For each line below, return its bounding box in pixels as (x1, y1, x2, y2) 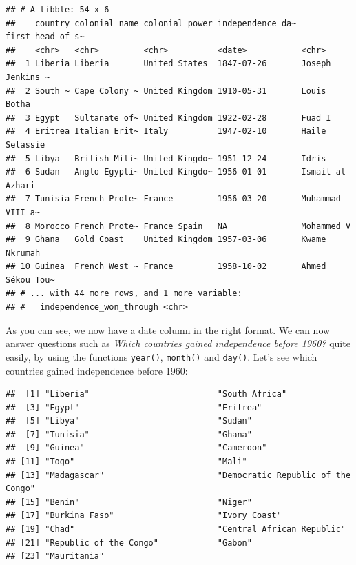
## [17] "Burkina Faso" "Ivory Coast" (6, 511, 282, 521)
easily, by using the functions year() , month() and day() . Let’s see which (6, 349, 317, 364)
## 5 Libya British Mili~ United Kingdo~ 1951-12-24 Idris (6, 153, 326, 163)
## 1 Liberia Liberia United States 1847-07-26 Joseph (6, 59, 331, 69)
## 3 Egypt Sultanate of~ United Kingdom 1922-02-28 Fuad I (6, 112, 331, 123)
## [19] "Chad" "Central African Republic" (6, 524, 346, 535)
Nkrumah (6, 248, 41, 258)
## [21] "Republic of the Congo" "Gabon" (6, 537, 252, 548)
